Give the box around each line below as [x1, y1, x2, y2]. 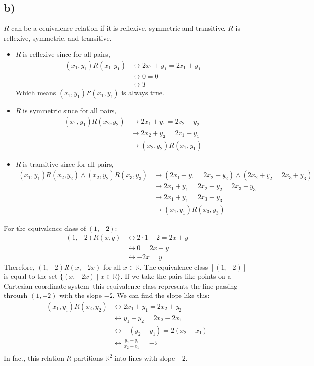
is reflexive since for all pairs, [23, 49, 110, 59]
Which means [15, 88, 56, 98]
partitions [73, 353, 103, 363]
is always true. [121, 88, 164, 98]
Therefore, [4, 261, 35, 272]
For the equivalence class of [4, 223, 86, 233]
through [4, 290, 28, 300]
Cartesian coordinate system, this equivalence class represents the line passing [4, 280, 238, 291]
